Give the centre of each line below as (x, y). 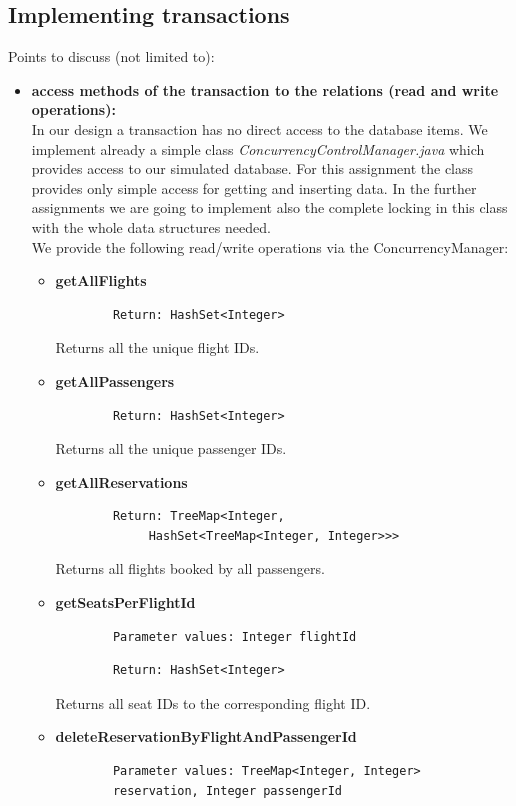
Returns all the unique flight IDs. (157, 347)
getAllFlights (101, 280)
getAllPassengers (115, 380)
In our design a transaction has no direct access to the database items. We (259, 128)
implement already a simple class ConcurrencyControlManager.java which (258, 148)
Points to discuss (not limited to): (111, 56)
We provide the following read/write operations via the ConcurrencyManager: (270, 246)
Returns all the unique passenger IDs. (171, 448)
